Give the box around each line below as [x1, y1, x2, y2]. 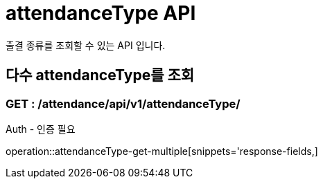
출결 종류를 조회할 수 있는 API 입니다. [6, 39, 166, 51]
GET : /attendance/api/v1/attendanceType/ [6, 96, 241, 111]
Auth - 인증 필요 [6, 122, 76, 135]
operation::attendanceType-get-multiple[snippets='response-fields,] [6, 145, 318, 157]
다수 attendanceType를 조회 [6, 66, 195, 84]
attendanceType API [6, 1, 196, 25]
